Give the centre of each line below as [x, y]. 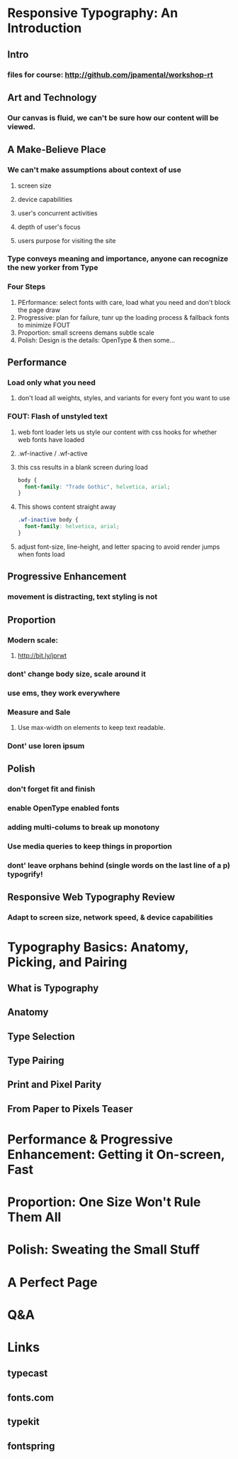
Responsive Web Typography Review [91, 897]
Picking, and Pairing [67, 962]
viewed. [21, 126]
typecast [28, 1373]
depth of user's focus [49, 227]
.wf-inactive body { [48, 520]
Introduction [45, 28]
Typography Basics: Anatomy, [98, 947]
